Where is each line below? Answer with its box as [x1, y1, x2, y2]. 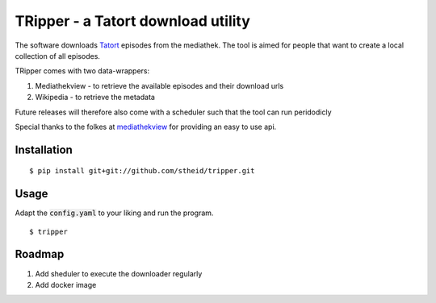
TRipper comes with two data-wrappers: [15, 66, 150, 76]
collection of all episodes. [15, 51, 101, 60]
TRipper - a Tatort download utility [15, 12, 250, 30]
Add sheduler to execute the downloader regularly [35, 268, 203, 278]
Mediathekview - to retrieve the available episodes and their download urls [35, 81, 284, 90]
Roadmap [15, 247, 65, 261]
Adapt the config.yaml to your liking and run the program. [15, 208, 214, 218]
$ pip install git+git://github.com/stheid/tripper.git [29, 166, 255, 176]
